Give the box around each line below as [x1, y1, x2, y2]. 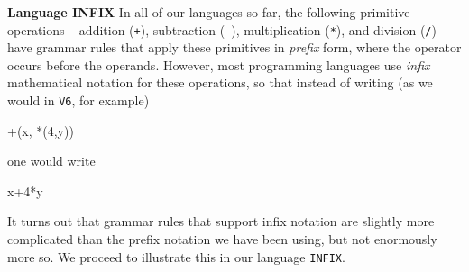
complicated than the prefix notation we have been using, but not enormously [7, 230, 437, 249]
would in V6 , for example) [7, 91, 150, 110]
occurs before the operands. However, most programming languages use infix [7, 55, 430, 74]
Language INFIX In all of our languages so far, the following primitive [7, 3, 410, 21]
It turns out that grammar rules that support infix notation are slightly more [7, 212, 435, 231]
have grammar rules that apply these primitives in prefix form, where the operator [7, 38, 462, 57]
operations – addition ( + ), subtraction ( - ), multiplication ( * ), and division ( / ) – [7, 20, 447, 39]
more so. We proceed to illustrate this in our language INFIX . [7, 247, 345, 266]
